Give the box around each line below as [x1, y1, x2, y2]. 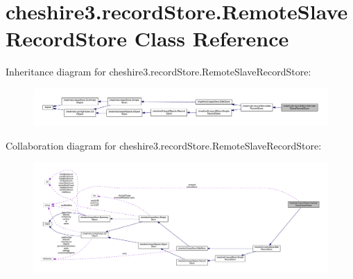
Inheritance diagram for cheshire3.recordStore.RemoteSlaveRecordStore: [6, 64, 311, 79]
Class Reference [134, 24, 289, 53]
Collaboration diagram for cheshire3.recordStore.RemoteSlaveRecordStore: [6, 138, 322, 152]
